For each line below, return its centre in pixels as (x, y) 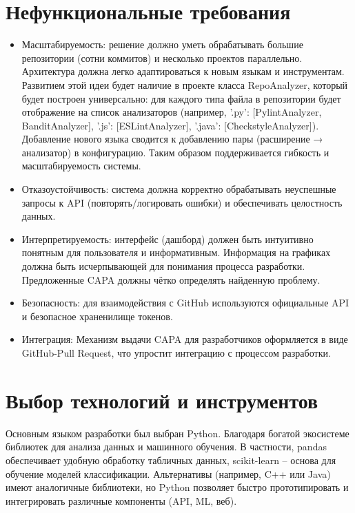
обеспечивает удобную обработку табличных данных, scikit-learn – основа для (171, 460)
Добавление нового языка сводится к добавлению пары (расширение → (172, 139)
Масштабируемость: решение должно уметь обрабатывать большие (162, 44)
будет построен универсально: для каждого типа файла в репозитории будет (181, 98)
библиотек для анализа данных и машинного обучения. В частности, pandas (166, 447)
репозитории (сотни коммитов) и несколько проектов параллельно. (162, 57)
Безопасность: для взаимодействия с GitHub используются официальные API (185, 303)
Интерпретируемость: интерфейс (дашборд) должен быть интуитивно (168, 239)
